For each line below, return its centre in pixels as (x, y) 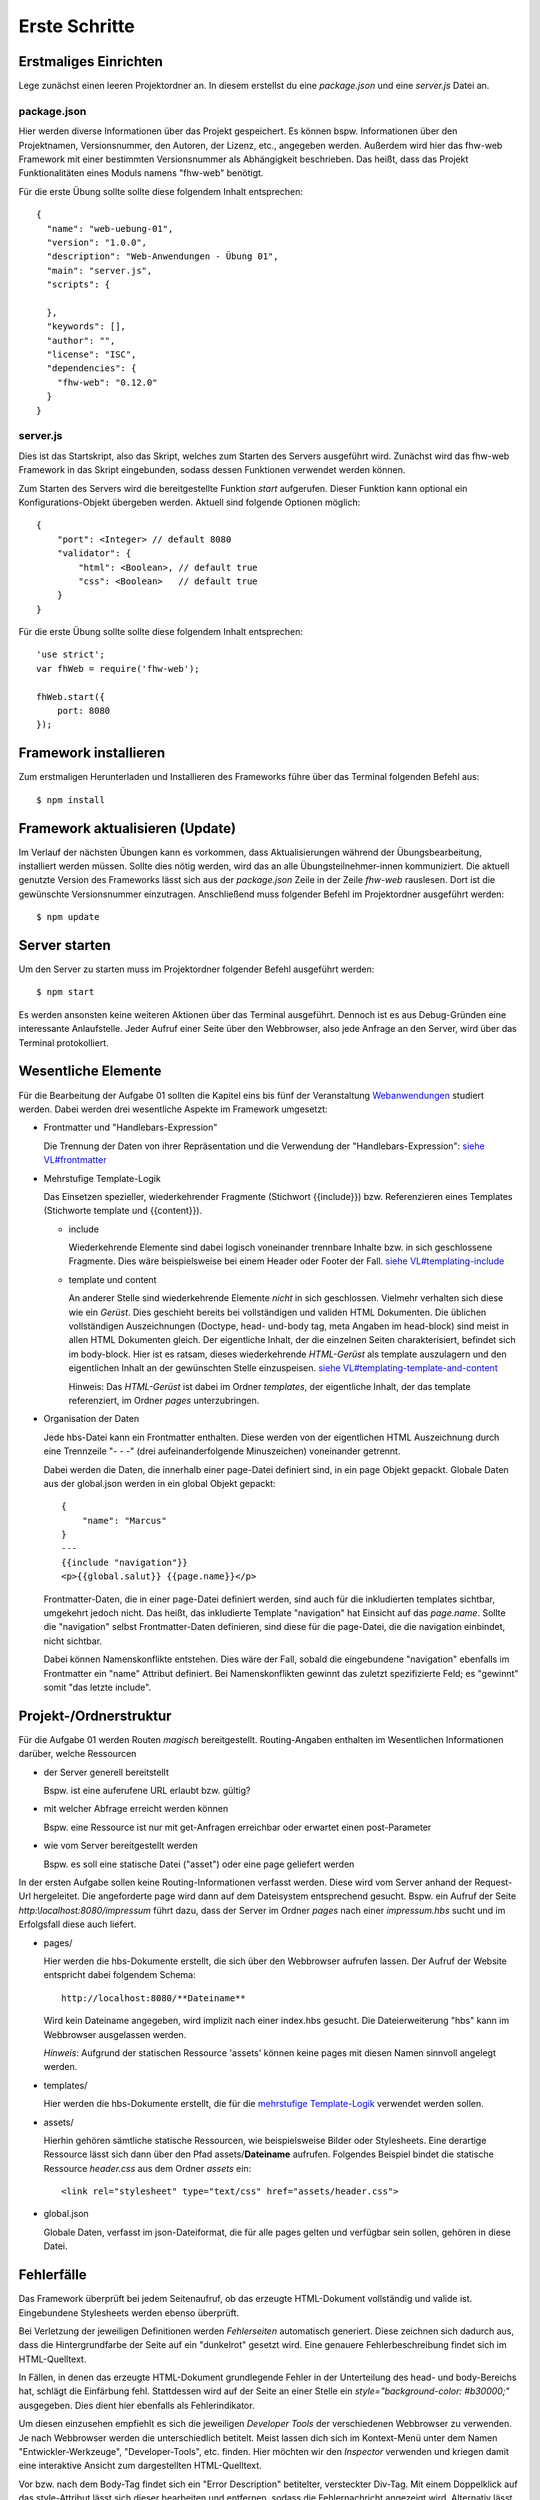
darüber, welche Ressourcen (77, 1754)
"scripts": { (78, 284)
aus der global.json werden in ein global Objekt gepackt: (159, 1483)
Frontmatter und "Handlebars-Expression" (130, 1127)
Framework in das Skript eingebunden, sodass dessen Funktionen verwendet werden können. (212, 470)
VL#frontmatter (75, 1160)
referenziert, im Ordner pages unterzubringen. (164, 1400)
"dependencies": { (91, 368)
